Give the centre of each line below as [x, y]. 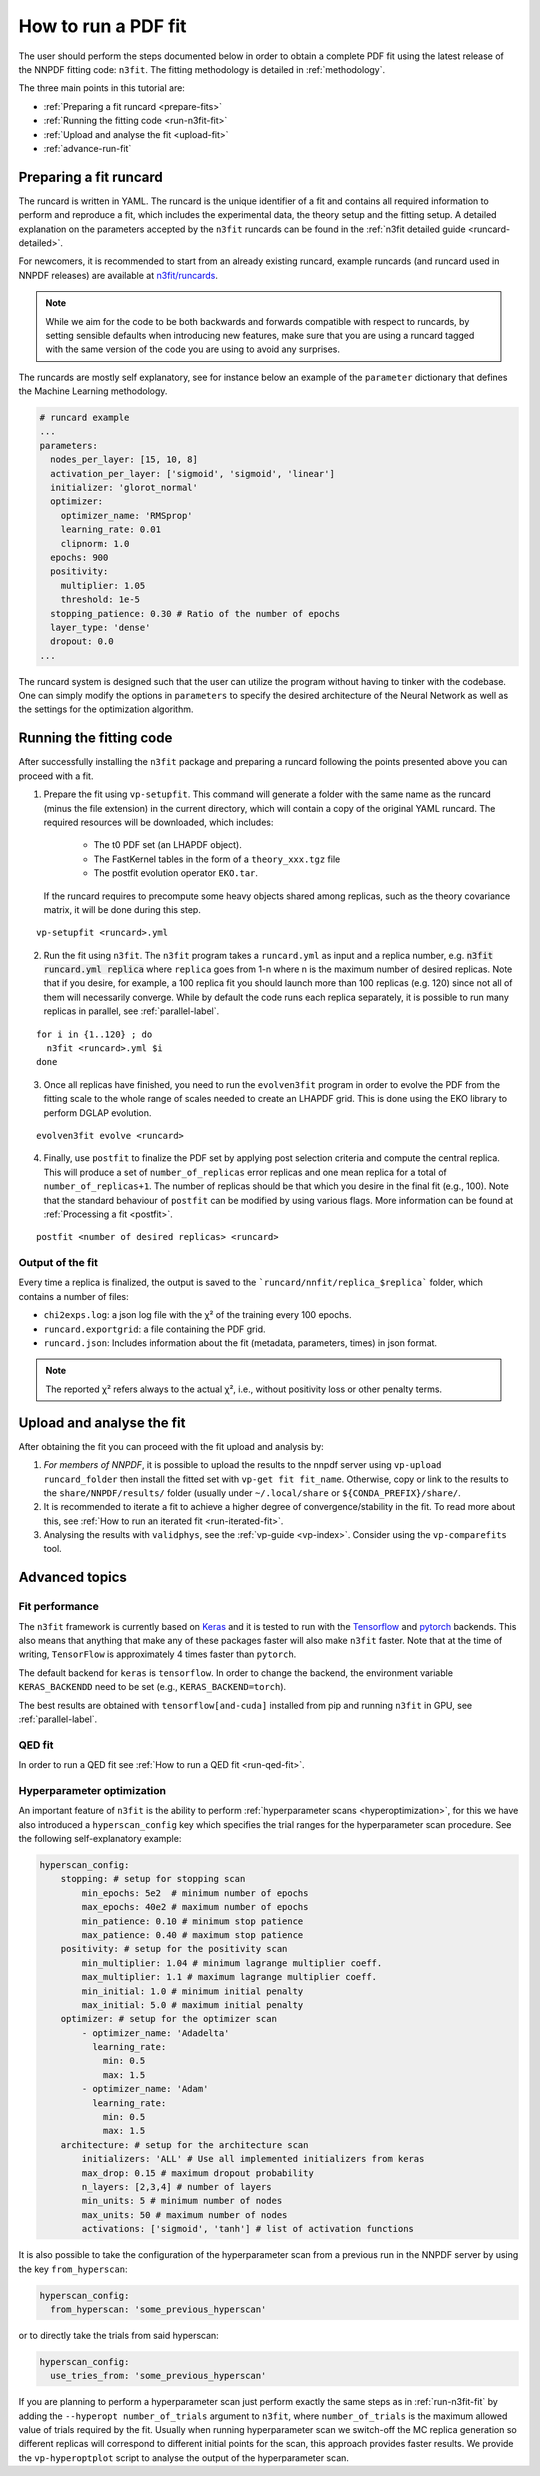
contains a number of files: [73, 1296]
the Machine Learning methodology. [93, 391]
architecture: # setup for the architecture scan [184, 2144]
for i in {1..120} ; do [94, 1034]
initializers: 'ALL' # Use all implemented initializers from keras [253, 2159]
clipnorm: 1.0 [95, 543]
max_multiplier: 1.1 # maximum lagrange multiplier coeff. [229, 1977]
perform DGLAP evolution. [97, 1112]
